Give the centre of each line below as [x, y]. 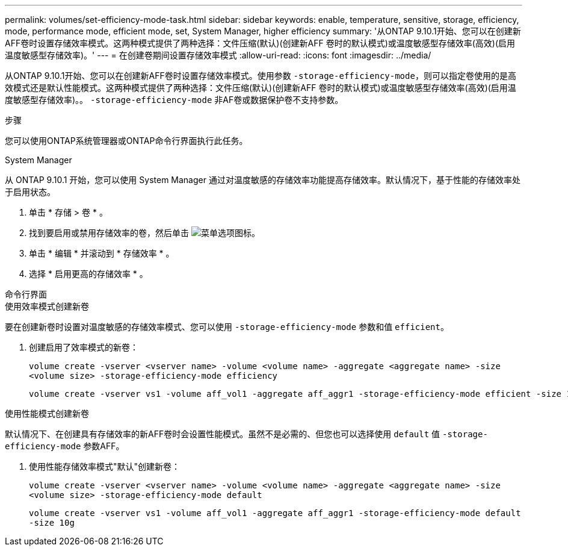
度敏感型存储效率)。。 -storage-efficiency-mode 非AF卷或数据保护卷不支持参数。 [174, 100]
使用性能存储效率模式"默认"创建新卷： [105, 466]
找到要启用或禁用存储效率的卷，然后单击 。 [144, 233]
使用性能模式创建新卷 [47, 413]
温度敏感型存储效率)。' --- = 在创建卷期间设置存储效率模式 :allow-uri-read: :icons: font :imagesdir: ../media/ [218, 55]
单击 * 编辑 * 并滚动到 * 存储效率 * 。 [102, 253]
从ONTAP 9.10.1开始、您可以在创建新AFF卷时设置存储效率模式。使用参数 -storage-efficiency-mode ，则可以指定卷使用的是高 [261, 76]
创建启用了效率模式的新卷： [84, 347]
